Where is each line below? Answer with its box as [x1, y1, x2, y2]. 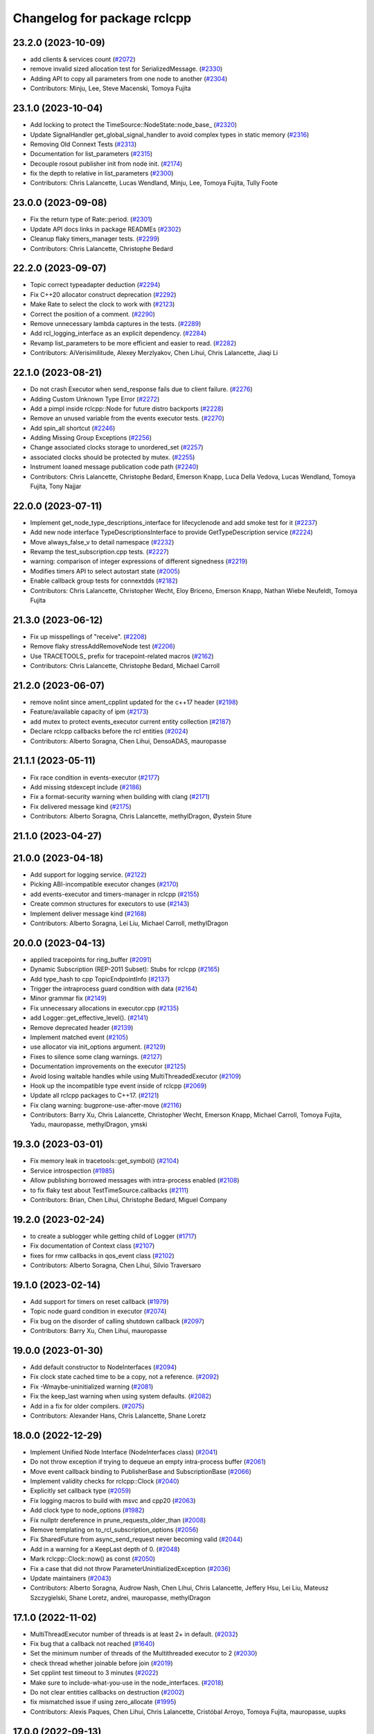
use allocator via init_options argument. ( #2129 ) [30, 1042, 166, 1051]
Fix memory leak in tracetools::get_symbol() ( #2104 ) [30, 1157, 179, 1165]
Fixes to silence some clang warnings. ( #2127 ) [30, 1052, 163, 1061]
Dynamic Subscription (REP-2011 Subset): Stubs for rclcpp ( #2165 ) [30, 965, 220, 974]
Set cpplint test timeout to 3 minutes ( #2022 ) [30, 1669, 159, 1677]
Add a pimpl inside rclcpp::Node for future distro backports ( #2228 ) [30, 404, 224, 413]
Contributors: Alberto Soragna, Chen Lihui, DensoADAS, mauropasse [30, 737, 227, 745]
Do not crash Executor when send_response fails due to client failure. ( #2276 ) [30, 385, 253, 393]
